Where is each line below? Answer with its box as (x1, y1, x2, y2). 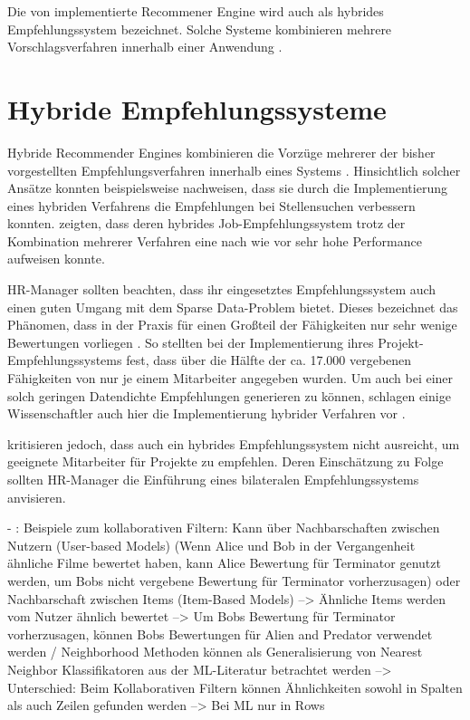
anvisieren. (7, 487, 66, 506)
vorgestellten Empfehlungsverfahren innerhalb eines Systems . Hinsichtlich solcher (7, 160, 461, 179)
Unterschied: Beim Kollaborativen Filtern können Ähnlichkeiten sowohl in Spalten (7, 677, 463, 696)
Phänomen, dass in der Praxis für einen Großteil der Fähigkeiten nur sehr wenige (7, 315, 457, 334)
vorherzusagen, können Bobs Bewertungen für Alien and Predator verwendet (7, 624, 433, 643)
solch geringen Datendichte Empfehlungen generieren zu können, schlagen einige (7, 386, 451, 405)
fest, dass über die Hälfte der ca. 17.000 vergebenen (126, 350, 412, 370)
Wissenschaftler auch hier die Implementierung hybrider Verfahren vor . (7, 404, 406, 423)
